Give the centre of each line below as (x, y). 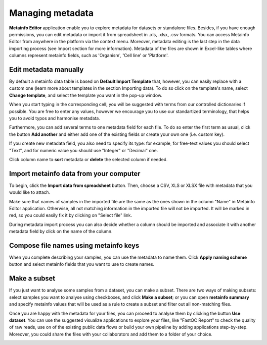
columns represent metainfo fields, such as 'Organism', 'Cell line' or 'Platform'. (89, 56)
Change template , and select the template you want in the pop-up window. (86, 95)
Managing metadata (51, 13)
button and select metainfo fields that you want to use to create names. (82, 264)
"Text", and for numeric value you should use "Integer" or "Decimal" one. (84, 150)
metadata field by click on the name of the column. (61, 231)
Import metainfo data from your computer (75, 173)
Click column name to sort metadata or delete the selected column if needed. (89, 159)
